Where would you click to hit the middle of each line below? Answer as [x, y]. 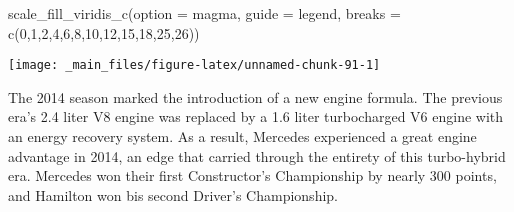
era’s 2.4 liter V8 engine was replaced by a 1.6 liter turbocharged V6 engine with [256, 116]
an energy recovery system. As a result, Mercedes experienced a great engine [242, 136]
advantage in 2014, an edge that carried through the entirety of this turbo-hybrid [257, 155]
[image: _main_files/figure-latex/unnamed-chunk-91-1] [194, 65]
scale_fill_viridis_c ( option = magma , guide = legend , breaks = [204, 13]
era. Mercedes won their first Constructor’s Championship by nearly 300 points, [252, 175]
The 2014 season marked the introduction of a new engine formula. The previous [255, 96]
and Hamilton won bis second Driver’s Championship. [173, 194]
